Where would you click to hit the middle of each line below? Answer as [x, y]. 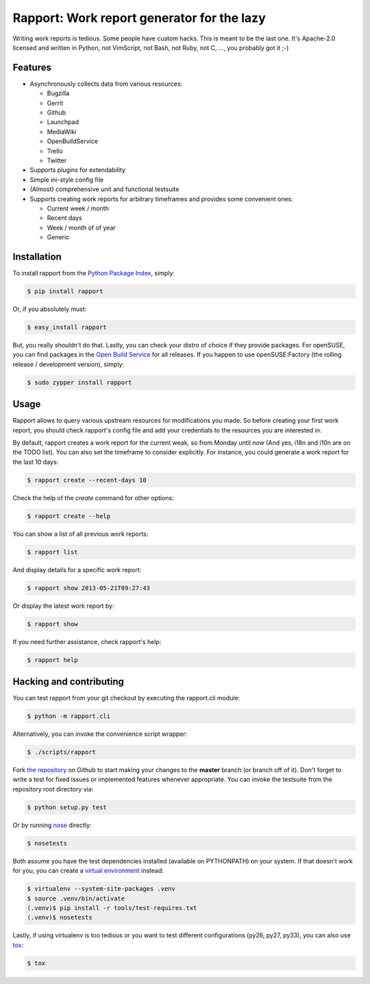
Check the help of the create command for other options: [93, 497]
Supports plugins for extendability [78, 170]
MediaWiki [62, 132]
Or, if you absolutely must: [50, 309]
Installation [37, 257]
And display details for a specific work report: [77, 569]
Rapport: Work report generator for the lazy [139, 18]
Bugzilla [58, 93]
